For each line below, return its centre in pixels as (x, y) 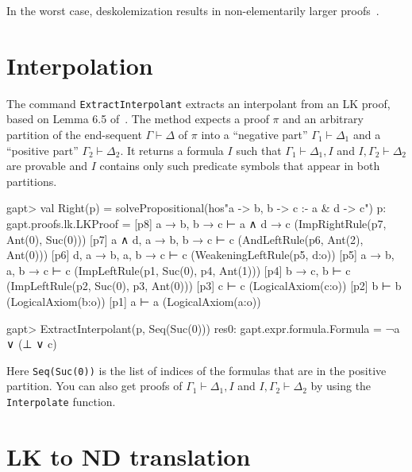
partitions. (32, 181)
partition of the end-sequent (74, 134)
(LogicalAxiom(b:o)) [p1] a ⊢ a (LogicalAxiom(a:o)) (134, 301)
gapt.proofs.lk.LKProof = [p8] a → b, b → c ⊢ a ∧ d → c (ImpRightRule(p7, (196, 223)
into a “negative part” (254, 134)
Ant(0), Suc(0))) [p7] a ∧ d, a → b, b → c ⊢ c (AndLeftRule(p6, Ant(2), (185, 239)
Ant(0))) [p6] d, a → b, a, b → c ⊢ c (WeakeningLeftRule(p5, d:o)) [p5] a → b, (200, 255)
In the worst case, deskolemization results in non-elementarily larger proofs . (193, 10)
